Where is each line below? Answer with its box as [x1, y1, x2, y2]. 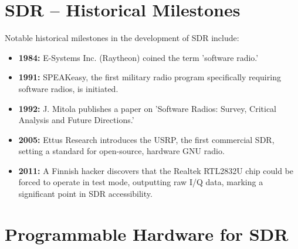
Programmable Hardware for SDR [5, 221, 289, 245]
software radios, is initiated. [18, 82, 118, 94]
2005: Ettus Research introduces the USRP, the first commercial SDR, [18, 133, 275, 145]
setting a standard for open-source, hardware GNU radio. [18, 145, 225, 157]
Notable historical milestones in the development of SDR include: [5, 32, 239, 44]
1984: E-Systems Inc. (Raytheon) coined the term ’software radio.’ [18, 51, 259, 63]
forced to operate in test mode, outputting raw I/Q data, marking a [18, 176, 263, 188]
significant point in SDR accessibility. [18, 187, 153, 200]
